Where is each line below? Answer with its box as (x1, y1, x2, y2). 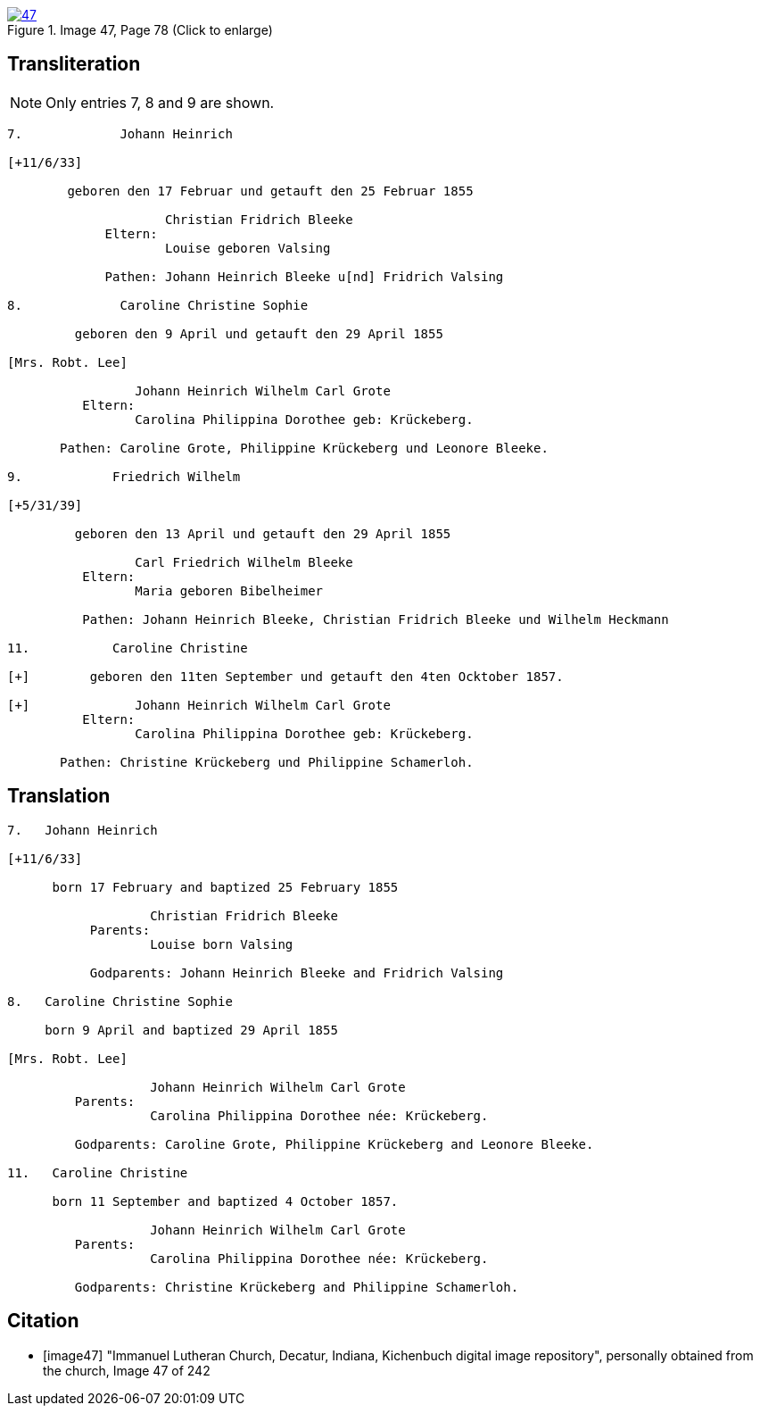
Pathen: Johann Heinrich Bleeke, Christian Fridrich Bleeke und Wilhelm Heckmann (82, 611, 669, 627)
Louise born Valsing (150, 936, 293, 952)
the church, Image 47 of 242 (43, 1362, 211, 1378)
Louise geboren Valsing (165, 240, 331, 255)
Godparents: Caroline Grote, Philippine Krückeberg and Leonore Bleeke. (74, 1136, 594, 1151)
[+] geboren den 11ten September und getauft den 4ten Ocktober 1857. (7, 669, 564, 684)
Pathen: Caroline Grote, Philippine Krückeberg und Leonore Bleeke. (60, 440, 549, 455)
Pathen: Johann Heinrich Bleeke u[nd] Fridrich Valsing (104, 269, 504, 284)
